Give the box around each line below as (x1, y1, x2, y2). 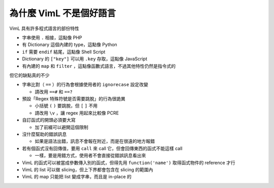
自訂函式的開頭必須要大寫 (22, 117, 76, 123)
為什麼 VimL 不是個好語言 (9, 8, 116, 19)
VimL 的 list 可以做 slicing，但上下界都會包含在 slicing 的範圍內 (22, 166, 153, 172)
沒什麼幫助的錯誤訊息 (22, 131, 67, 137)
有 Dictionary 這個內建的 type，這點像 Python (22, 42, 118, 48)
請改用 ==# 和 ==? (35, 89, 73, 95)
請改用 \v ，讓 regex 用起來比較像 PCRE (35, 109, 119, 116)
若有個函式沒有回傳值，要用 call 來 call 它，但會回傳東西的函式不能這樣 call (22, 145, 183, 152)
